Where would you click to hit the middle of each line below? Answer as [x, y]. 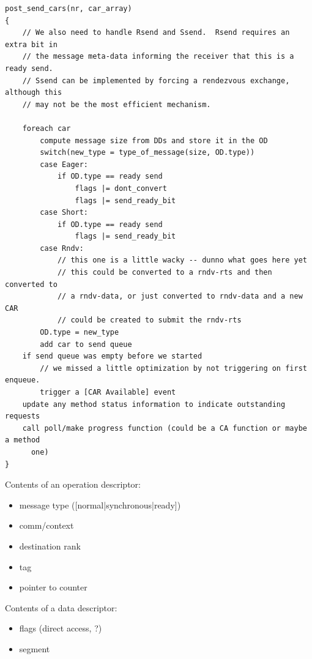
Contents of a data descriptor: [61, 607]
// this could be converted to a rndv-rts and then [165, 273]
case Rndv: [62, 248]
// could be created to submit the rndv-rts [149, 320]
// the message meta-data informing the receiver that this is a [158, 57]
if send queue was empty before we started [112, 356]
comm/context [46, 525]
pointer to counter [53, 587]
